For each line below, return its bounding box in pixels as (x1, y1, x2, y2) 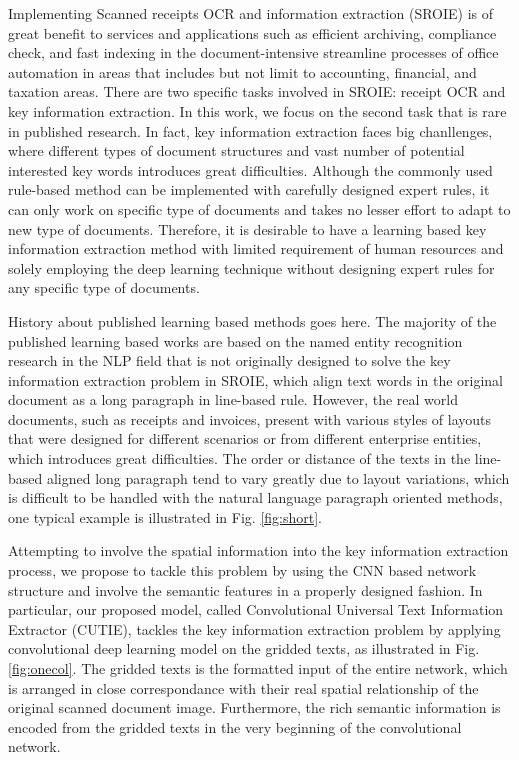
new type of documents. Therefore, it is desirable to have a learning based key (8, 218, 487, 239)
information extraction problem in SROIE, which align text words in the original (8, 369, 503, 390)
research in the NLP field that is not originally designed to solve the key (8, 350, 451, 371)
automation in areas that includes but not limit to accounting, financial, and (8, 61, 477, 82)
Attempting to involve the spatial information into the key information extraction (8, 540, 509, 561)
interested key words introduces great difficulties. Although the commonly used (8, 159, 493, 180)
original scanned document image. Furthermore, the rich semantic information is (8, 697, 501, 718)
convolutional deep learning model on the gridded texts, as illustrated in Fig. (8, 638, 480, 659)
